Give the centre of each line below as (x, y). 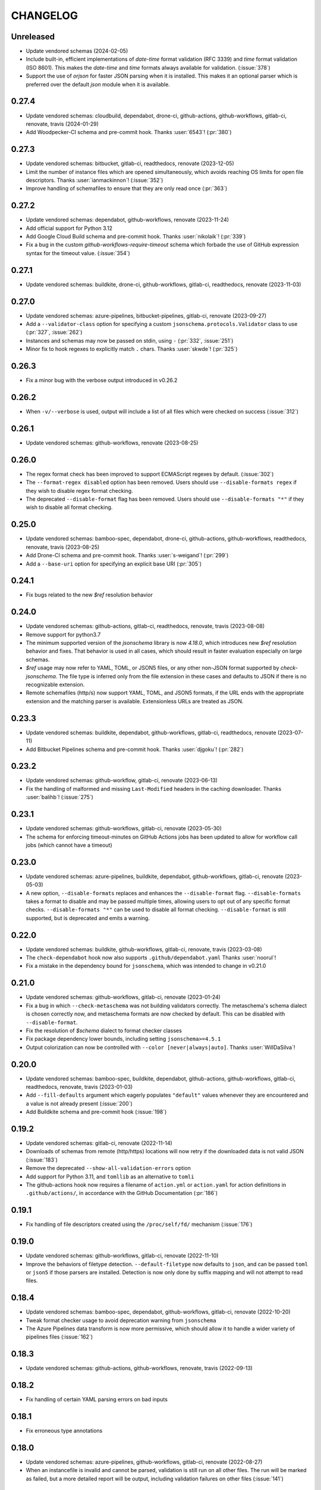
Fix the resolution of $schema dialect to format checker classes (104, 1030)
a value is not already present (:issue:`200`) (79, 1103)
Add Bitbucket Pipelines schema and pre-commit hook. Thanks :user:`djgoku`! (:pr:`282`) (135, 749)
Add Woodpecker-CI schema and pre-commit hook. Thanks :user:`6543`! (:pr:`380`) (129, 132)
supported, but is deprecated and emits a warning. (88, 918)
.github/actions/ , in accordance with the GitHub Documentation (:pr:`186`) (122, 1193)
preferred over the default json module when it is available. (98, 84)
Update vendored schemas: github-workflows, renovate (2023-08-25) (112, 443)
